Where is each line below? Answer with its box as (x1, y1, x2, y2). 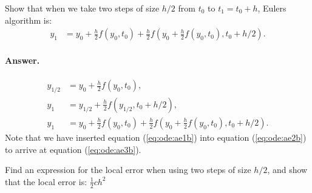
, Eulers (257, 2, 287, 14)
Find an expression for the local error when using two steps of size (5, 163, 251, 176)
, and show (267, 163, 308, 176)
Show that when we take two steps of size (5, 2, 160, 14)
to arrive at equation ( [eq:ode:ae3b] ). (5, 143, 141, 155)
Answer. (5, 53, 40, 66)
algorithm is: (5, 13, 52, 26)
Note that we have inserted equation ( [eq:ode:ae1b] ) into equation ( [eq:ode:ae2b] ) (5, 130, 307, 143)
